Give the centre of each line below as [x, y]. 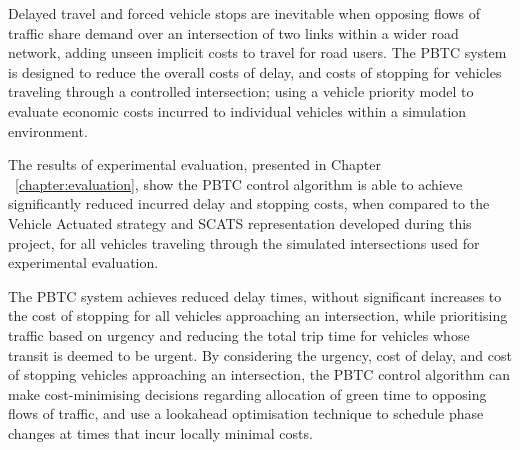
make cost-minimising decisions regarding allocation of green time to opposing [247, 393]
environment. [48, 130]
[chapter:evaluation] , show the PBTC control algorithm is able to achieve [239, 183]
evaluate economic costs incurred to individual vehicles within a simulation [237, 110]
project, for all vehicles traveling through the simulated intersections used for [244, 242]
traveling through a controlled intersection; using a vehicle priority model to [241, 91]
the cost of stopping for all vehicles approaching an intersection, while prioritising [258, 315]
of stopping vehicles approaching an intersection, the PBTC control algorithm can [259, 374]
